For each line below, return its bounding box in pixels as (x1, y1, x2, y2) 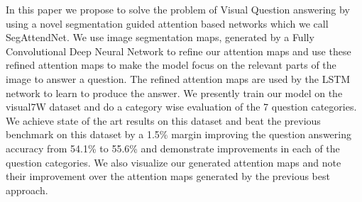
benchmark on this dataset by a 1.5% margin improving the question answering (6, 127, 351, 142)
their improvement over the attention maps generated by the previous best (6, 169, 330, 184)
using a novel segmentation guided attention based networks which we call (6, 16, 329, 30)
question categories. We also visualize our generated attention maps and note (6, 155, 341, 169)
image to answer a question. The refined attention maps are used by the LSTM (6, 71, 351, 86)
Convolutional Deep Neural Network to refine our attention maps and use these (6, 43, 351, 58)
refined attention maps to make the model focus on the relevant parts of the (6, 57, 336, 72)
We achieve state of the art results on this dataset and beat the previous (6, 113, 321, 128)
